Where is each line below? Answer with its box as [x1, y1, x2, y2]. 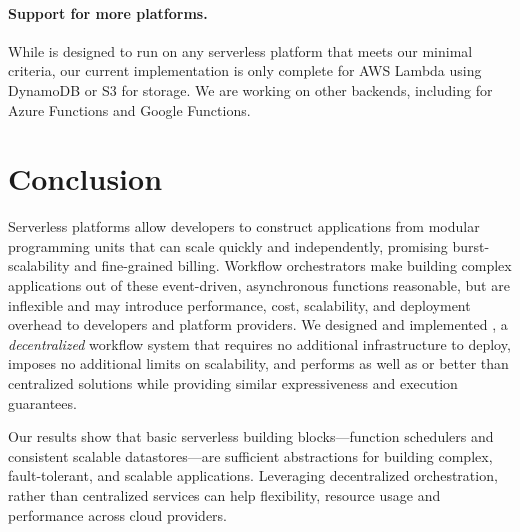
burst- [452, 235, 490, 256]
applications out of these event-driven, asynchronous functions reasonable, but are [8, 275, 510, 296]
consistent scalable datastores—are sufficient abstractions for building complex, [8, 445, 493, 466]
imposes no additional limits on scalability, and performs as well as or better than [8, 353, 509, 374]
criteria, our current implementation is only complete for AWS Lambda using [8, 60, 482, 81]
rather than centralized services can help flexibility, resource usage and [8, 485, 441, 506]
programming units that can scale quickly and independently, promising [8, 235, 448, 256]
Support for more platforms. [8, 2, 208, 23]
